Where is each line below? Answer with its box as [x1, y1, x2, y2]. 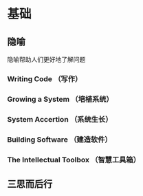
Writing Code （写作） [7, 74, 82, 83]
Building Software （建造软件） [7, 135, 112, 144]
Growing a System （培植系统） [7, 94, 113, 104]
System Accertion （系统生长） [7, 114, 113, 124]
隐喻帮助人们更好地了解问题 [7, 56, 86, 63]
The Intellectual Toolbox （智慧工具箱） [7, 155, 141, 164]
